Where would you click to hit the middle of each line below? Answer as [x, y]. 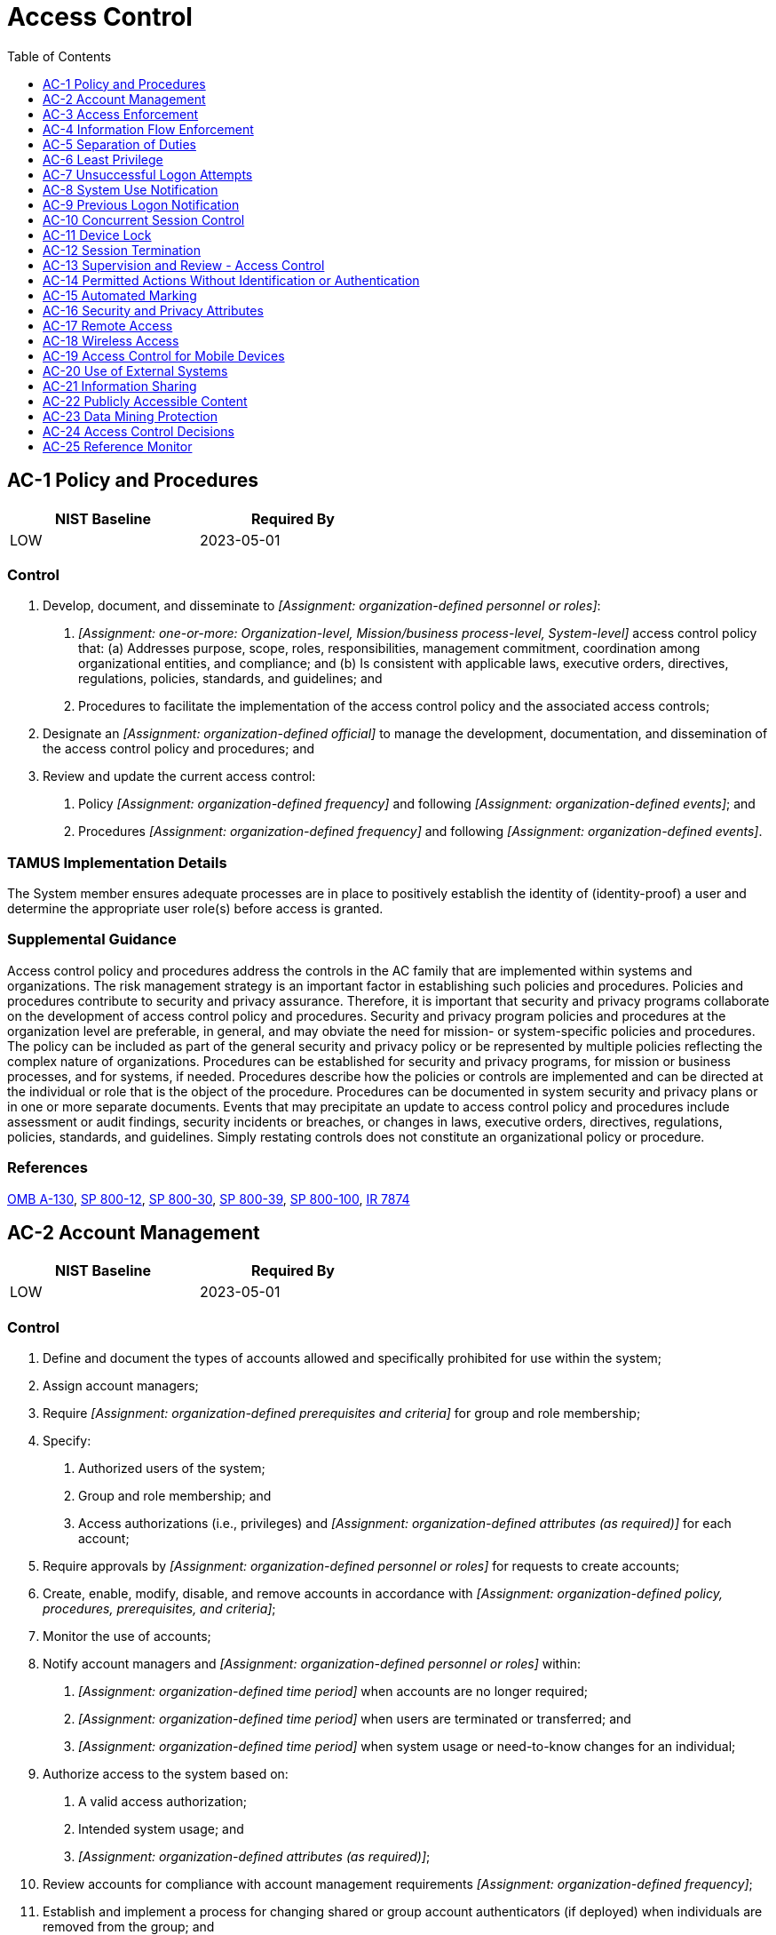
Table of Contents [59, 56]
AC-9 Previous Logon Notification [141, 204]
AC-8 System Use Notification [131, 189]
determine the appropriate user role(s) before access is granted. [195, 909]
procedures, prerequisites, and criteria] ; [159, 1609]
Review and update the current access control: [179, 776]
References [48, 1168]
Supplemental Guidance [92, 940]
